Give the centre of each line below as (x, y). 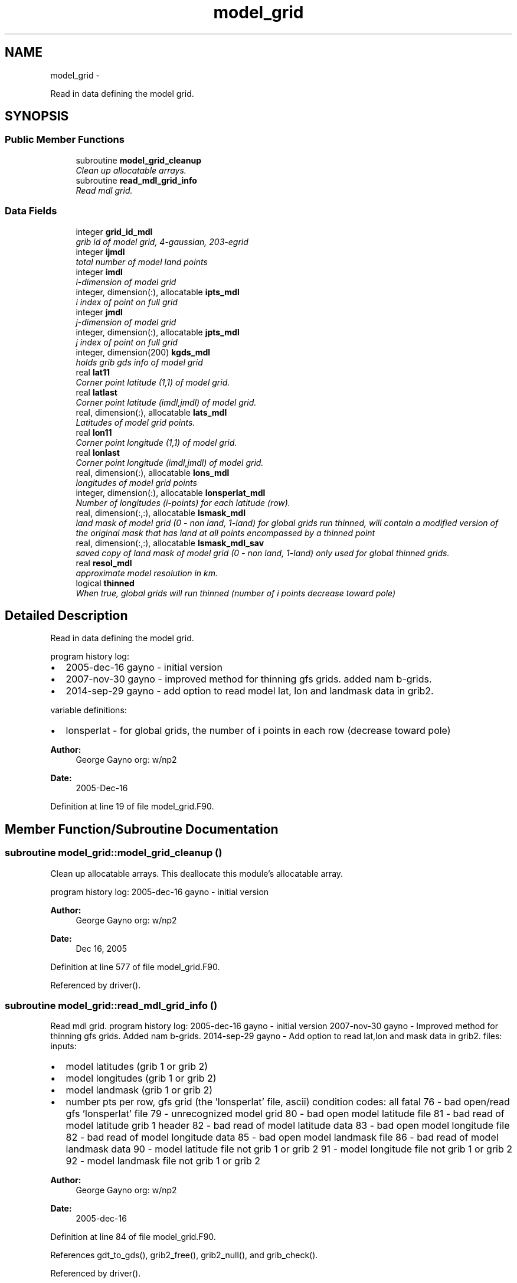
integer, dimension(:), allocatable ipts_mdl (158, 292)
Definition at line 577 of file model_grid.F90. (135, 967)
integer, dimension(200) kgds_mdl (143, 352)
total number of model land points (142, 262)
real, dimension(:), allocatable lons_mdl (153, 472)
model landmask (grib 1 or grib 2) (139, 1090)
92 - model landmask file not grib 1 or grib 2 (163, 1161)
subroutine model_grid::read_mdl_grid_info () (111, 1005)
